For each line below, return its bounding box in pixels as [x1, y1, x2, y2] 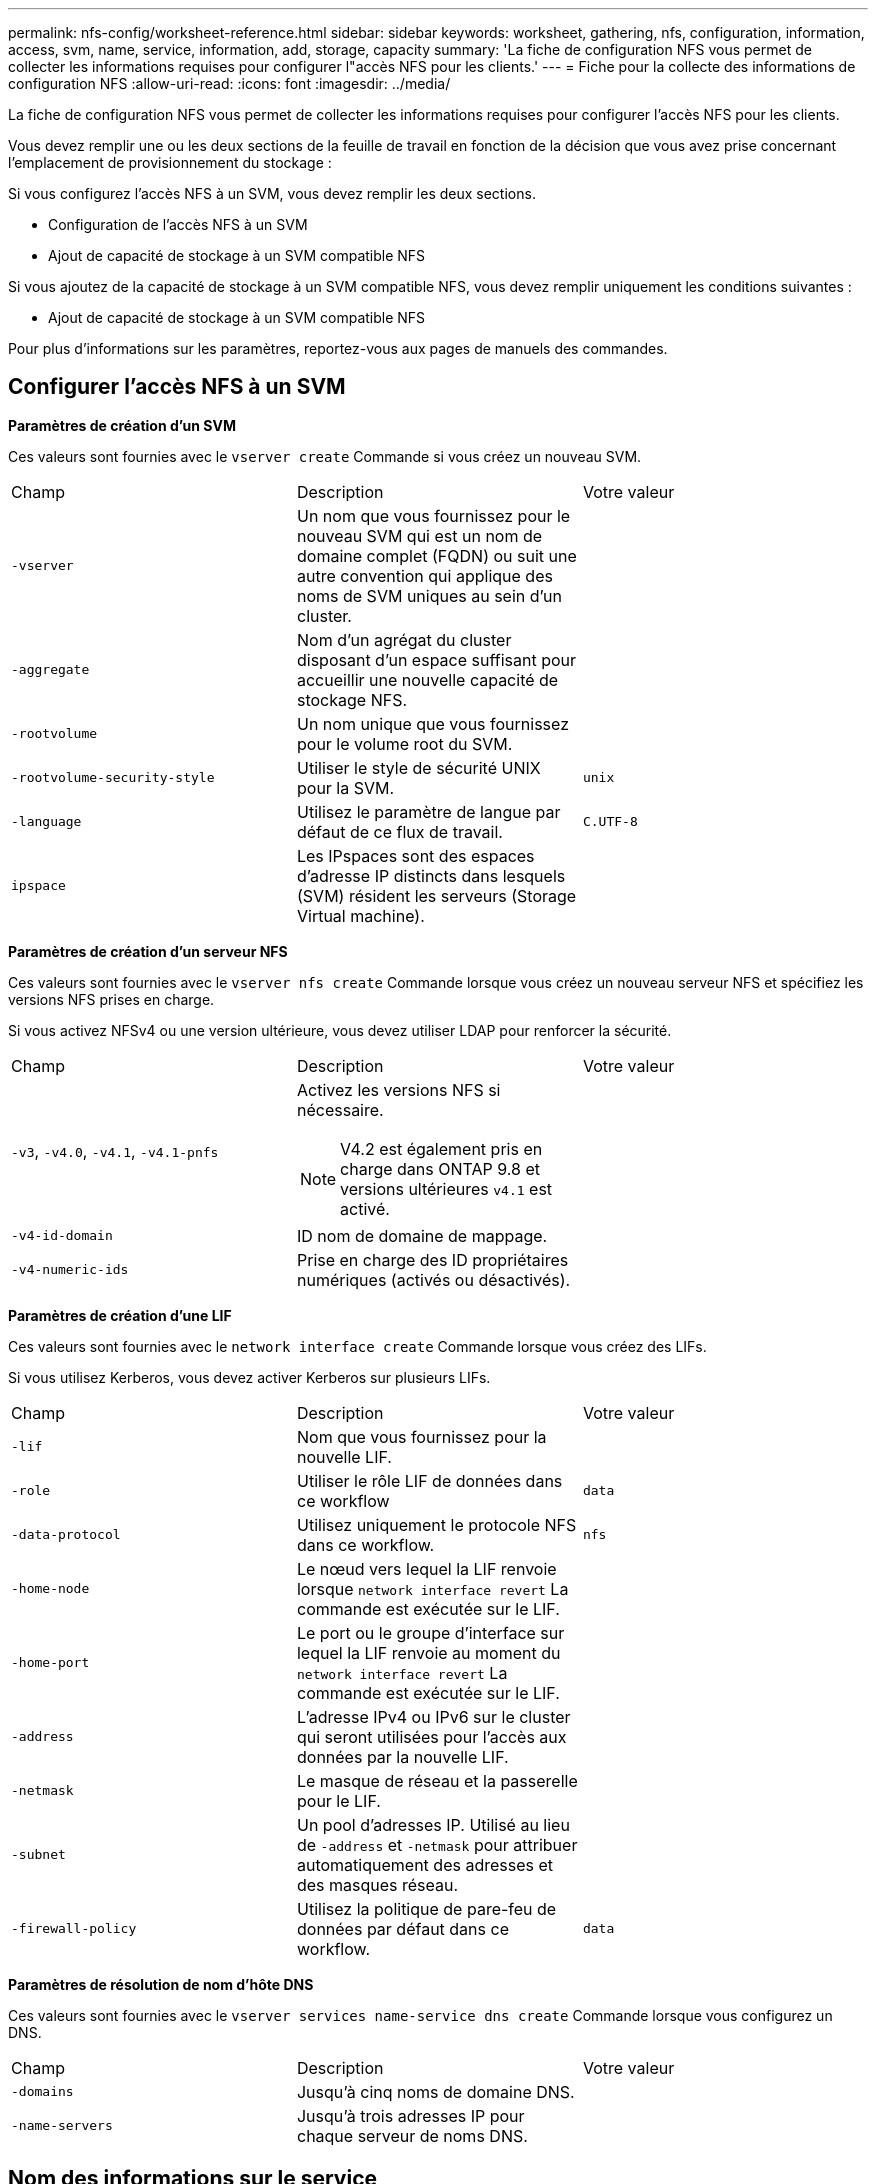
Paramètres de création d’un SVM [8, 416, 237, 434]
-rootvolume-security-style [11, 770, 215, 786]
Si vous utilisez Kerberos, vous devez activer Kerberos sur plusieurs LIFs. [8, 1368, 491, 1386]
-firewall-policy [11, 1921, 137, 1937]
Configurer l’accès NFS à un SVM [8, 374, 346, 400]
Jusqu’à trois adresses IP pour [296, 2105, 525, 2126]
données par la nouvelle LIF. [296, 1746, 509, 1767]
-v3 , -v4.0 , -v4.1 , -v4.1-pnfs [11, 1140, 219, 1161]
